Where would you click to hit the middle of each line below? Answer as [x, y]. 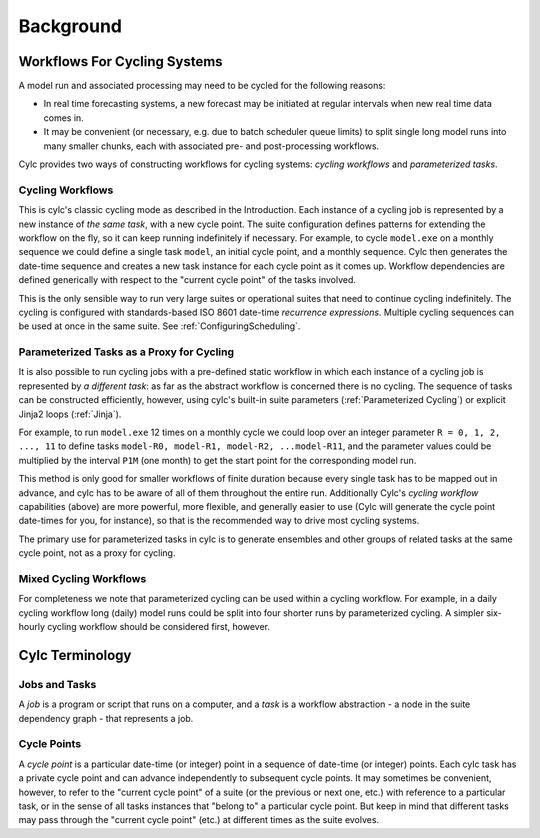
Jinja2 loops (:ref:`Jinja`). [70, 414]
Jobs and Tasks [57, 684]
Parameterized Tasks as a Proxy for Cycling [126, 352]
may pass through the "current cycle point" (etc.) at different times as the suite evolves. [199, 820]
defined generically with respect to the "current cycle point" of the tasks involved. [187, 280]
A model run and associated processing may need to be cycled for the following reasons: [202, 86]
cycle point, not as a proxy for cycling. [97, 553]
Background [70, 26]
